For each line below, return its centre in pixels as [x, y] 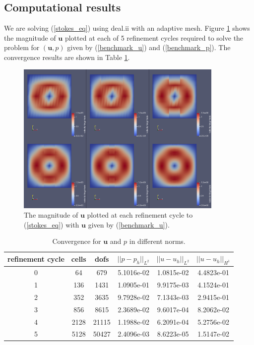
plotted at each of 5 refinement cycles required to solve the [154, 37]
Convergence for [77, 241]
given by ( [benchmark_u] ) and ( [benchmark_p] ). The [149, 47]
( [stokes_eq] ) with [52, 224]
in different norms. [157, 241]
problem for [22, 47]
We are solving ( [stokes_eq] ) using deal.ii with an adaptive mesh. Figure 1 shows [127, 28]
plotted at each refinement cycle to [140, 215]
